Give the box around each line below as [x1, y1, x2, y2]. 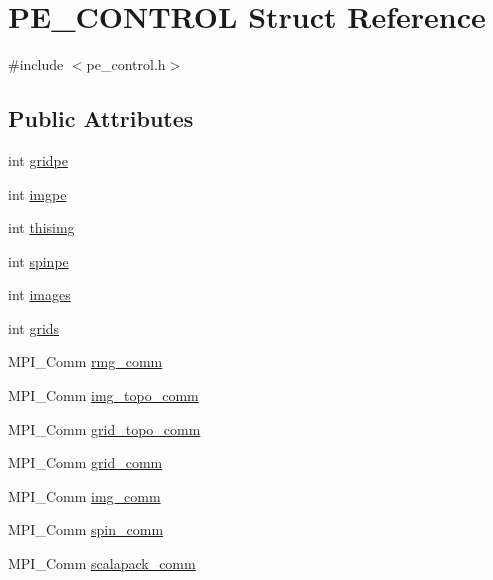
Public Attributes [8, 103, 194, 134]
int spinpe [8, 250, 69, 271]
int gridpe [8, 149, 68, 170]
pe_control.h [86, 54, 166, 75]
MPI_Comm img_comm [8, 485, 161, 506]
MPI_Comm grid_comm [8, 452, 163, 473]
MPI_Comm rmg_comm [8, 351, 163, 372]
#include [8, 54, 64, 75]
